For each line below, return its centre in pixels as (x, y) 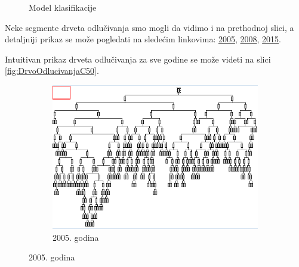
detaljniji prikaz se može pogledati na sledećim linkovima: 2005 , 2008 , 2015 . (143, 39)
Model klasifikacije (63, 7)
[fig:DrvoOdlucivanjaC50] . (52, 71)
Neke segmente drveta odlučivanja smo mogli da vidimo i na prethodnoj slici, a (149, 27)
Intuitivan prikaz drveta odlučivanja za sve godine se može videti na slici (138, 59)
